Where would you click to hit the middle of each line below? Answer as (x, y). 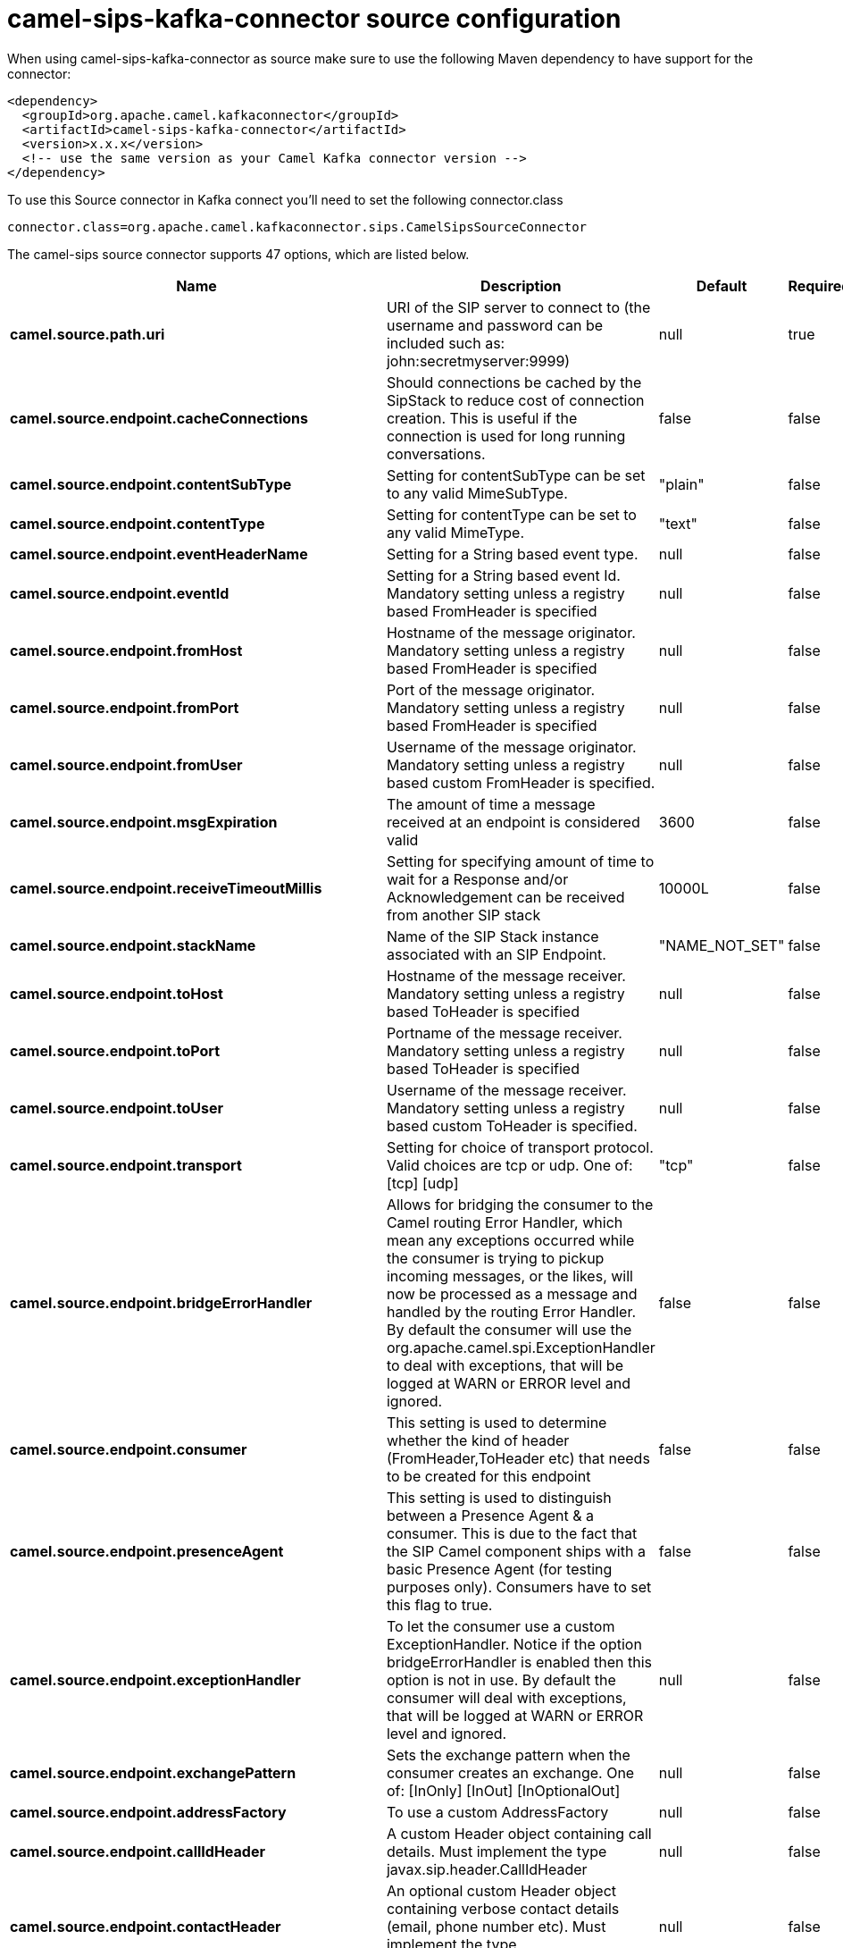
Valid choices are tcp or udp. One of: (509, 1165)
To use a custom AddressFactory (497, 1812)
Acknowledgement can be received (505, 897)
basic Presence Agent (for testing (499, 1569)
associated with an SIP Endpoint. (496, 954)
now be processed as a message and (512, 1293)
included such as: (446, 343)
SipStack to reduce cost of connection (515, 400)
